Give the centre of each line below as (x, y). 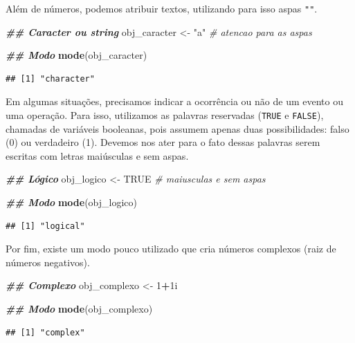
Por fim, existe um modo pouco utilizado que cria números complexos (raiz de (171, 249)
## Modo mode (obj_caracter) (76, 55)
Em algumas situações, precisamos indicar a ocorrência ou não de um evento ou (174, 101)
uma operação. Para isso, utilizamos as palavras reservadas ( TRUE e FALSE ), (165, 115)
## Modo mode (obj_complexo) (79, 309)
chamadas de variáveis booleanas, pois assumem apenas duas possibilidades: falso (177, 128)
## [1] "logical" (45, 226)
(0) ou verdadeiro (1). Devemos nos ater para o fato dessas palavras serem (163, 142)
